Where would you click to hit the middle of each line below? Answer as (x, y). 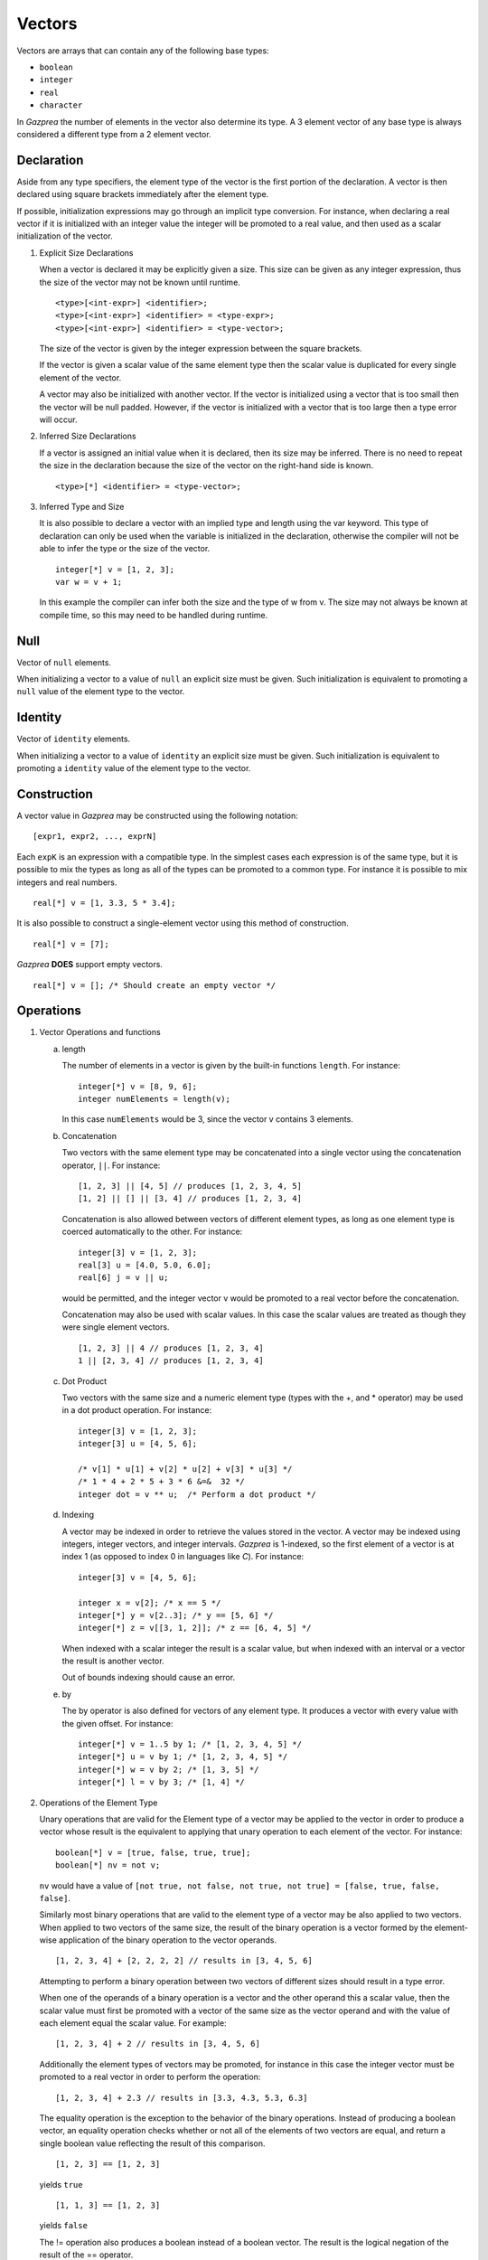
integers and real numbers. (67, 882)
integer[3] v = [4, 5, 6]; (138, 1577)
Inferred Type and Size (82, 507)
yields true (61, 2184)
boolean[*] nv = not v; (108, 1865)
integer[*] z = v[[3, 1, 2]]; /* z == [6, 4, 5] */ (195, 1628)
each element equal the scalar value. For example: (133, 2023)
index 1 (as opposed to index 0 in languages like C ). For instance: (183, 1557)
